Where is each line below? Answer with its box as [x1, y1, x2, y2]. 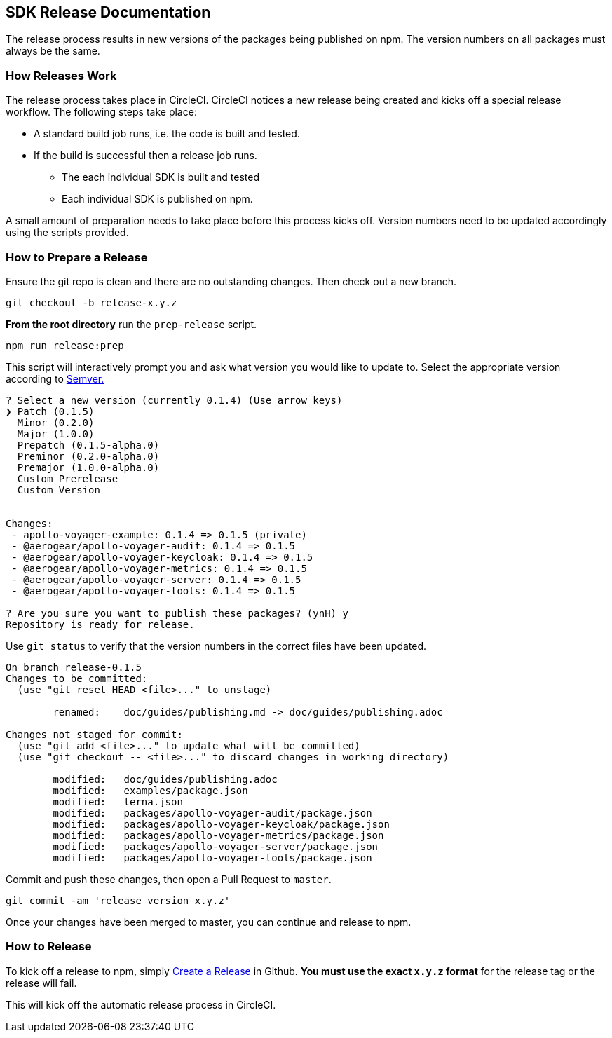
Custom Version [17, 484, 100, 496]
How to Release [6, 939, 92, 954]
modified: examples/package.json [53, 784, 248, 796]
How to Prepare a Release [6, 250, 148, 264]
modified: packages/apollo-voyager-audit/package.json [53, 807, 372, 819]
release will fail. [6, 976, 77, 989]
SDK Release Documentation [6, 4, 211, 21]
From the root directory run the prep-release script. [6, 317, 257, 330]
